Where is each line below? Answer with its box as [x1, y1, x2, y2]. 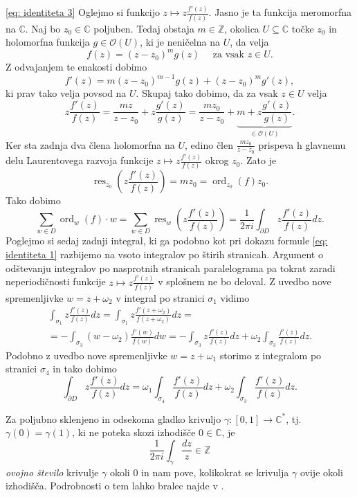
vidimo [220, 290, 250, 305]
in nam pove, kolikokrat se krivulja [141, 464, 289, 479]
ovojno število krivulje [6, 464, 99, 479]
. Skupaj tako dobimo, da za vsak [136, 86, 278, 100]
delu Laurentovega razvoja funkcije [6, 153, 154, 168]
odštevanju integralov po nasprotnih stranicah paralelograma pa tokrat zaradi [6, 260, 336, 275]
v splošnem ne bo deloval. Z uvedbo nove [158, 274, 331, 289]
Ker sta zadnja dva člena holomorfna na [6, 137, 175, 152]
